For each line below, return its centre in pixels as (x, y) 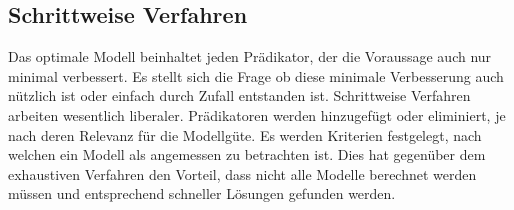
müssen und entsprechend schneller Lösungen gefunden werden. (202, 193)
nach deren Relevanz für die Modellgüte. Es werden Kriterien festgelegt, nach (245, 134)
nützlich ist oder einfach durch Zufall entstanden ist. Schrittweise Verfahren (239, 95)
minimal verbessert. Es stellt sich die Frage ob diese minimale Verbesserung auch (256, 75)
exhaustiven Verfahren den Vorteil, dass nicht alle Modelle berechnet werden (242, 173)
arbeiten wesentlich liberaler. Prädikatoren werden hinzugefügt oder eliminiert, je (257, 114)
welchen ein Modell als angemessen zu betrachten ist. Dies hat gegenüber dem (247, 154)
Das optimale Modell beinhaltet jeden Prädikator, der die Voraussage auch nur (250, 56)
